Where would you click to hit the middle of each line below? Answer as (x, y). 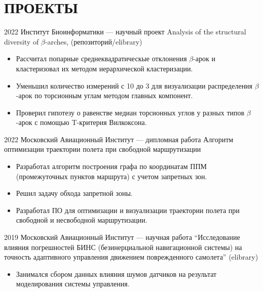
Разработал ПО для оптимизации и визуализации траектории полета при (128, 210)
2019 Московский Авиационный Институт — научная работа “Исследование (122, 237)
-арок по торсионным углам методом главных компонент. (104, 95)
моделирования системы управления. (73, 284)
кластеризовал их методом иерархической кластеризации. (104, 68)
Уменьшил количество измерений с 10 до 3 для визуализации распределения (134, 85)
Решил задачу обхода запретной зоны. (74, 193)
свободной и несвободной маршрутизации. (82, 220)
